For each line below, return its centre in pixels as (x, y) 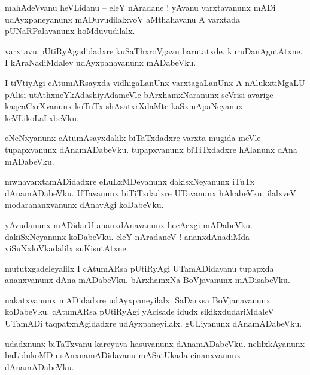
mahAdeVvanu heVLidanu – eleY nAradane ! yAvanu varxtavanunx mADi (140, 7)
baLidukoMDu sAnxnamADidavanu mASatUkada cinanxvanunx (123, 355)
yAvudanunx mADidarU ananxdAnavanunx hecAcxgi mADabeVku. (129, 224)
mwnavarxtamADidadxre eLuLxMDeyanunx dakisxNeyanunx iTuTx (130, 181)
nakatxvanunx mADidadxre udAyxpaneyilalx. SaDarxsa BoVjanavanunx (138, 299)
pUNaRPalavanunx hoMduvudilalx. (70, 31)
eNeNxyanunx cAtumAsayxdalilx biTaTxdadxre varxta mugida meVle (133, 138)
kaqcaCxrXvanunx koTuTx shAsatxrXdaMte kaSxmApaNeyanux (124, 106)
